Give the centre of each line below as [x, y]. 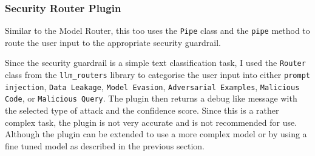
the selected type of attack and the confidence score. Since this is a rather [142, 110]
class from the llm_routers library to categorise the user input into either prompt [157, 75]
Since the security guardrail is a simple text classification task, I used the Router [155, 63]
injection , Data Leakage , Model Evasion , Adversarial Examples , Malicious [152, 86]
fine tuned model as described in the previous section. [105, 145]
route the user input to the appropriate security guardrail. [113, 42]
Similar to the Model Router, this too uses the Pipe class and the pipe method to [157, 31]
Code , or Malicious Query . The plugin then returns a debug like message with [151, 98]
